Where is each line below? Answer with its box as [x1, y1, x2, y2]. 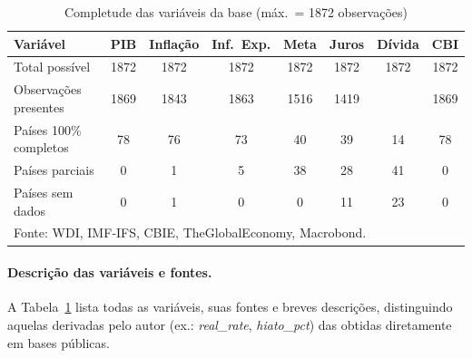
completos [14, 138, 69, 157]
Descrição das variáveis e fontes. [7, 263, 212, 282]
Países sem [14, 183, 74, 201]
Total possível [14, 57, 91, 76]
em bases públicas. [7, 333, 110, 352]
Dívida [377, 34, 419, 53]
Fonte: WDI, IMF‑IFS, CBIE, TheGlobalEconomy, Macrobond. [14, 223, 367, 242]
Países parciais [14, 160, 94, 179]
